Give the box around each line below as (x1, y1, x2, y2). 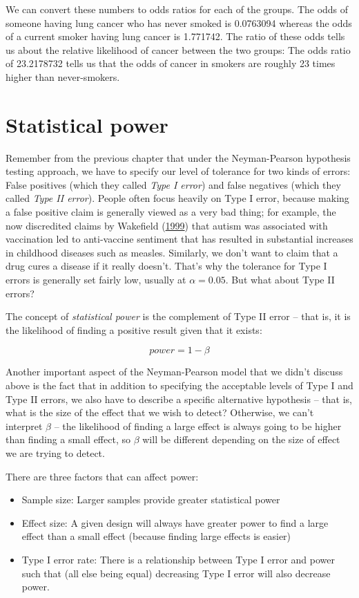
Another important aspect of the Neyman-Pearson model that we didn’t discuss (6, 364, 343, 379)
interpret (6, 418, 43, 433)
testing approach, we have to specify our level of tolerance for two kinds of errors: (6, 164, 351, 178)
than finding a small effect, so (6, 432, 130, 447)
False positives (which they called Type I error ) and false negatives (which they (6, 177, 341, 191)
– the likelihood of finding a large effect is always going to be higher (54, 418, 342, 433)
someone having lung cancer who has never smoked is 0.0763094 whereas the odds (6, 15, 352, 30)
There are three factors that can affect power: (6, 469, 199, 483)
